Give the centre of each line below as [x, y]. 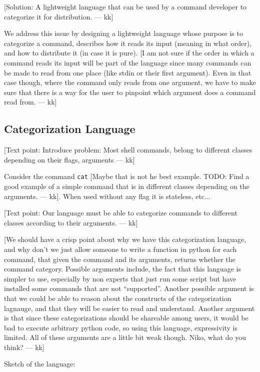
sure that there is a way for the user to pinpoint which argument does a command [130, 92]
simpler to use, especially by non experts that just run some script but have [120, 278]
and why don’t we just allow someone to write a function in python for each [120, 249]
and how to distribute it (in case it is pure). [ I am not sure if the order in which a [129, 53]
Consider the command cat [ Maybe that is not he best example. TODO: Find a [127, 176]
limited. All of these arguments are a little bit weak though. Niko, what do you [125, 337]
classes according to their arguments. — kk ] [71, 222]
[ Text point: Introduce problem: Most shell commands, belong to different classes [128, 150]
